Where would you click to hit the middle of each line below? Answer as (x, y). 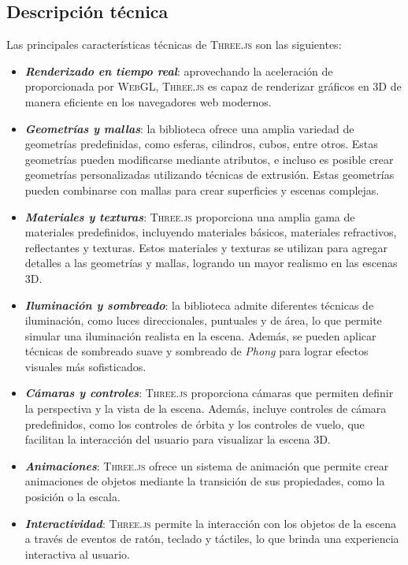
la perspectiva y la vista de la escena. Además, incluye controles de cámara (206, 409)
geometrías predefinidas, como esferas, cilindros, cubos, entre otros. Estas (201, 144)
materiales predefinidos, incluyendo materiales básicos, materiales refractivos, (211, 232)
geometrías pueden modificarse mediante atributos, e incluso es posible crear (209, 159)
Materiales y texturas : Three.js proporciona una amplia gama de (190, 216)
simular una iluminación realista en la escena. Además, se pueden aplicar (200, 335)
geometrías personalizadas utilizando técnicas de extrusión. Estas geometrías (210, 175)
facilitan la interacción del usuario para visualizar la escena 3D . (178, 439)
